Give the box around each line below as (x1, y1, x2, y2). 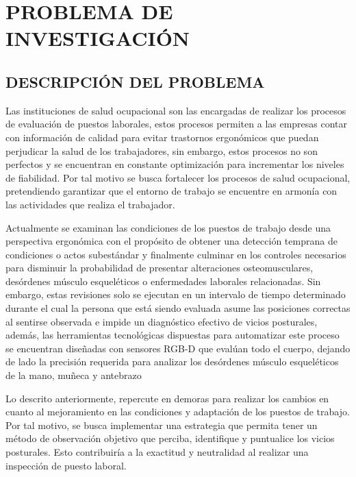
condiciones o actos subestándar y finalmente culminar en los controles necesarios (5, 247, 346, 261)
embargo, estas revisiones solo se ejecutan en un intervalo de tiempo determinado (5, 287, 346, 302)
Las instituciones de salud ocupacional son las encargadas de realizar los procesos (5, 103, 346, 117)
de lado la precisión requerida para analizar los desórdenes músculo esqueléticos (5, 354, 339, 369)
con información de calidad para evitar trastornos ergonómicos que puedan (5, 130, 319, 144)
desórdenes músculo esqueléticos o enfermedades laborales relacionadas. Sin (5, 273, 321, 288)
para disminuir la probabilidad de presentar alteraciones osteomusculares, (5, 260, 314, 275)
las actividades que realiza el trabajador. (5, 197, 175, 211)
